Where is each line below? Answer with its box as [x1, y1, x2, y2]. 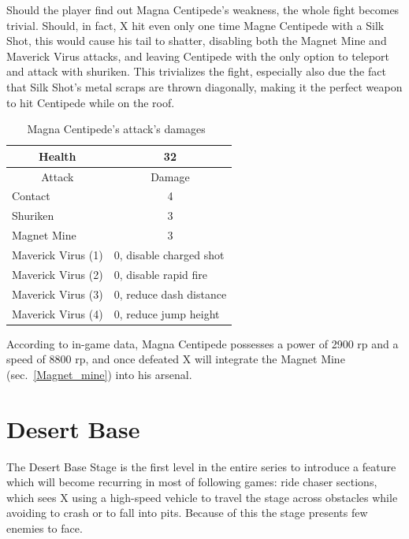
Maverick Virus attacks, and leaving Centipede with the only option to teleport [6, 47, 390, 64]
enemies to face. [6, 519, 83, 536]
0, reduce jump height [113, 305, 220, 322]
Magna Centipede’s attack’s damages [27, 121, 206, 137]
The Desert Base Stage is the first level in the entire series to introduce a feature [6, 458, 396, 474]
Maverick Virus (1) [12, 246, 103, 262]
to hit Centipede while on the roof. [6, 94, 175, 110]
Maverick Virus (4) [12, 305, 103, 322]
